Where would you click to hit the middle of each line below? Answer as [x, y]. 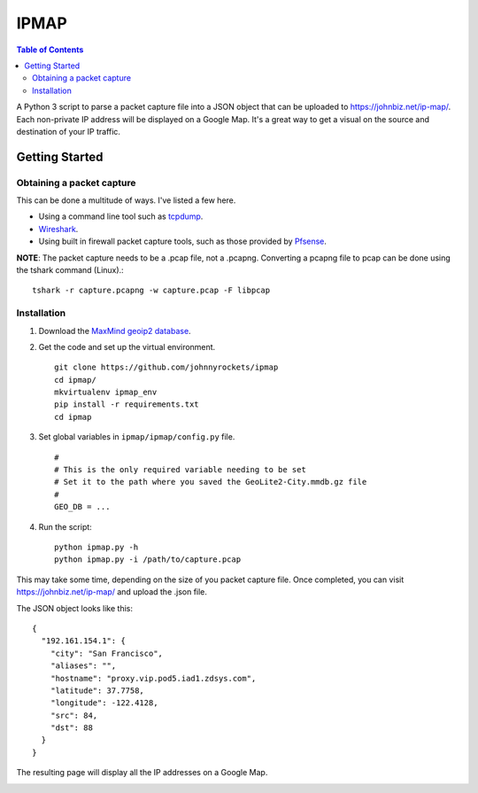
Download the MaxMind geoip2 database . [115, 330]
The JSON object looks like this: [74, 608]
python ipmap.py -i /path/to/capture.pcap [148, 560]
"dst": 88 [71, 728]
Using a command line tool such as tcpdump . [121, 216]
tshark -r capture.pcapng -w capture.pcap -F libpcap [151, 291]
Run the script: [65, 526]
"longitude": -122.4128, [104, 703]
